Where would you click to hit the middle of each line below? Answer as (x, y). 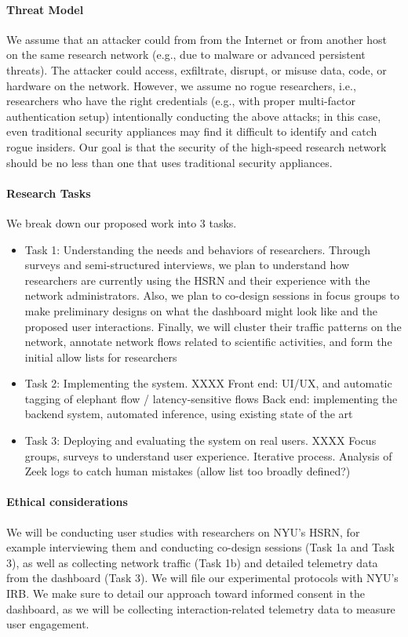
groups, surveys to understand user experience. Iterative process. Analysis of (208, 455)
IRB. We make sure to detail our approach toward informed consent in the (186, 593)
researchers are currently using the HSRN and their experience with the (197, 280)
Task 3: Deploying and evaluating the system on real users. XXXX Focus (200, 440)
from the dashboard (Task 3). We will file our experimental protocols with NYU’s (202, 578)
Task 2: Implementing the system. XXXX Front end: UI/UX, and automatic (208, 383)
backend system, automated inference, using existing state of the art (189, 414)
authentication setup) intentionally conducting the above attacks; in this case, (194, 116)
